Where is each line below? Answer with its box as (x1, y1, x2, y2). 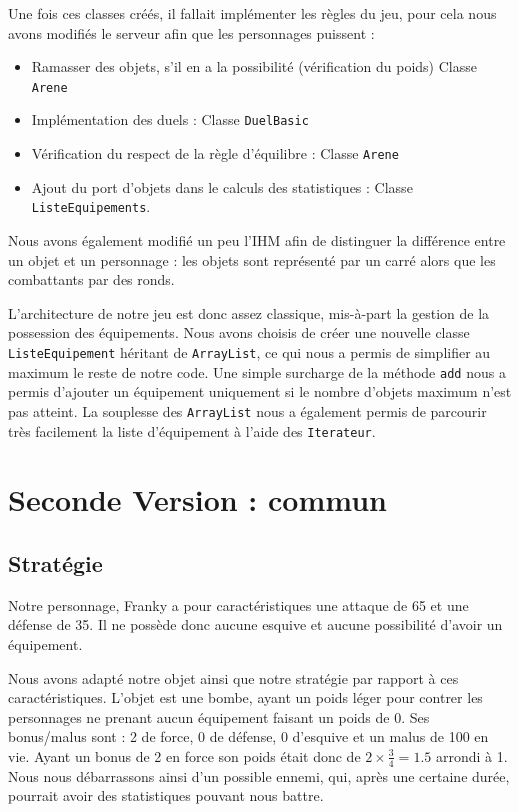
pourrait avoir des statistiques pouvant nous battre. (8, 785, 324, 806)
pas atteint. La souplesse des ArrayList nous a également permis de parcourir (8, 400, 487, 421)
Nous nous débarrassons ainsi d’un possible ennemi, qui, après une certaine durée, (8, 765, 510, 786)
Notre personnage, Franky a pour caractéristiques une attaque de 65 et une (8, 594, 469, 615)
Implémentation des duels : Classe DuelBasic (31, 109, 309, 130)
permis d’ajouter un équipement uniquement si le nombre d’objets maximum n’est (8, 381, 512, 402)
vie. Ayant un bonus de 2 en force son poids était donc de (8, 745, 361, 766)
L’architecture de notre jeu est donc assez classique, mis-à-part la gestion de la (8, 302, 490, 323)
